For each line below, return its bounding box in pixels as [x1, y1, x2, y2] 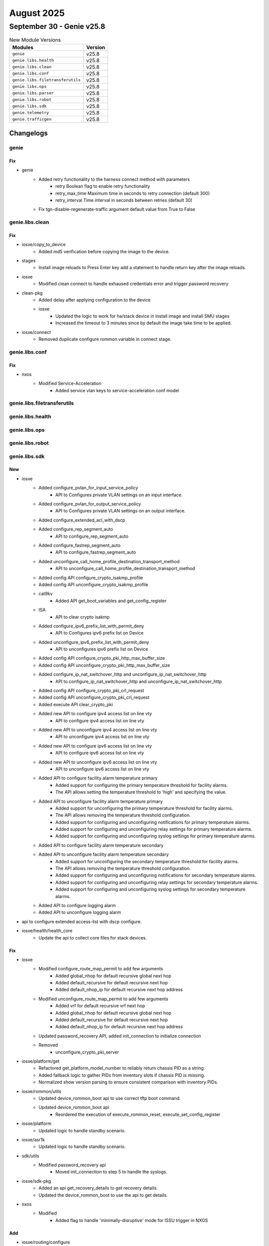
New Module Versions [9, 36, 61, 43]
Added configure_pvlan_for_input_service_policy [38, 485, 138, 491]
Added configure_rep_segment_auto [38, 526, 113, 532]
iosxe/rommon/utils [21, 1088, 62, 1094]
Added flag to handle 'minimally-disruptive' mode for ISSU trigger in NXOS [55, 1217, 208, 1223]
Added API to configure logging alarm [38, 902, 116, 908]
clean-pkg [21, 290, 43, 296]
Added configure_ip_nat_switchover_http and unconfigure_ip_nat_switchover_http [38, 671, 207, 677]
